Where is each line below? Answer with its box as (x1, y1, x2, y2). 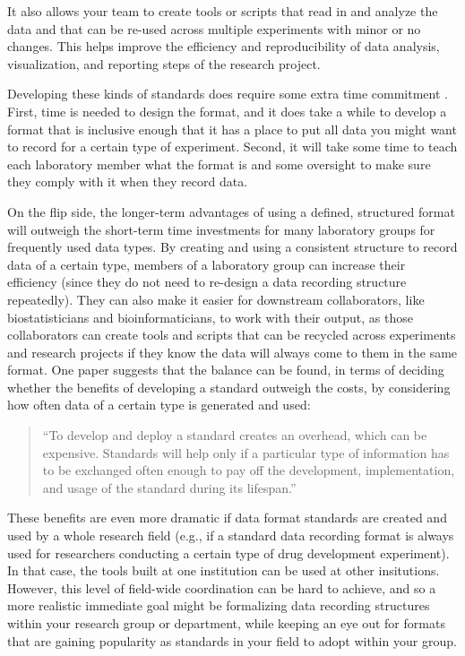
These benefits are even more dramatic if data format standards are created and (7, 508, 447, 527)
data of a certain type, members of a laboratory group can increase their (7, 255, 406, 273)
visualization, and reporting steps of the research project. (7, 54, 321, 73)
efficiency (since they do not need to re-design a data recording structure (7, 272, 407, 291)
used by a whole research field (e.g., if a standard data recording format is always (7, 526, 454, 545)
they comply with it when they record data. (7, 172, 248, 191)
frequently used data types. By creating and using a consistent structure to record (7, 237, 458, 256)
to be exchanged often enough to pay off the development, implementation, (42, 461, 455, 479)
